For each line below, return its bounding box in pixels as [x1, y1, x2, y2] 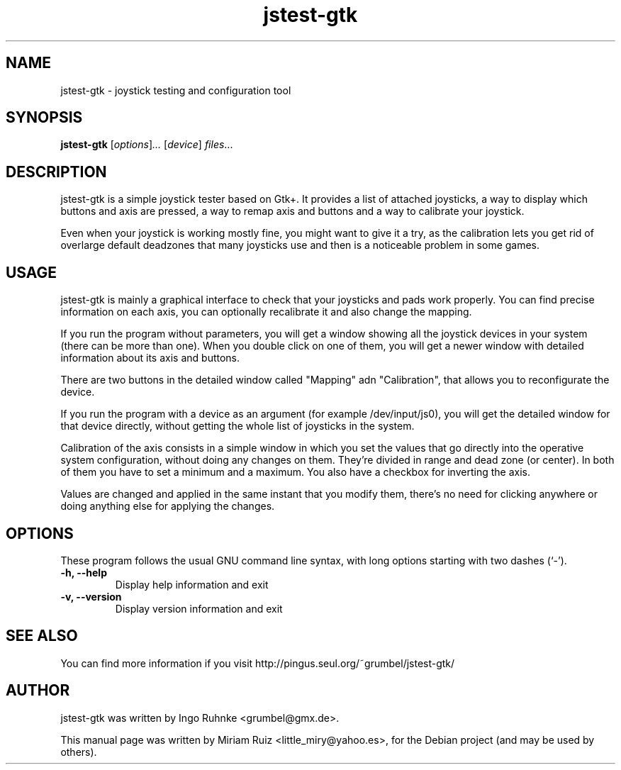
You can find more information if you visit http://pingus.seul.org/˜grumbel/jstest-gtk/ [60, 657, 455, 669]
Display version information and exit [115, 602, 283, 615]
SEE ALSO [6, 627, 78, 645]
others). [60, 745, 97, 758]
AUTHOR [6, 681, 70, 700]
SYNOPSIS [6, 108, 83, 127]
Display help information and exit [115, 578, 269, 591]
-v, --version [60, 590, 122, 603]
